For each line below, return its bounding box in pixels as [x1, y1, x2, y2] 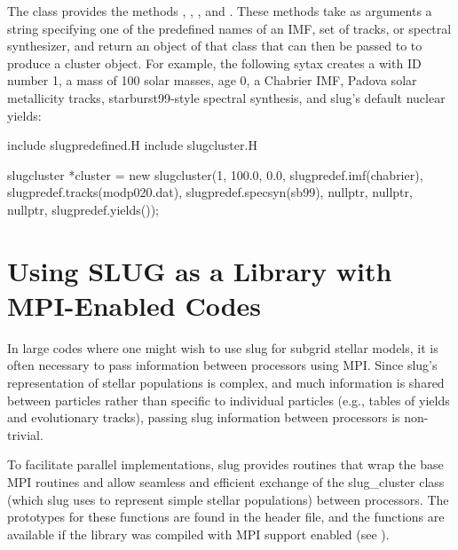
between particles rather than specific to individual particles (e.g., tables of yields [7, 390, 450, 409]
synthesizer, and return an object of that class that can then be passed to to [7, 36, 422, 55]
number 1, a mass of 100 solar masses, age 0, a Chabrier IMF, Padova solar [7, 71, 417, 90]
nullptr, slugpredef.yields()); [7, 200, 160, 218]
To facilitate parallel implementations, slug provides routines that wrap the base [7, 455, 444, 474]
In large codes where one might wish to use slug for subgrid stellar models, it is [7, 338, 438, 357]
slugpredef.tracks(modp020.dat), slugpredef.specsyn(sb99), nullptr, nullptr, [7, 183, 413, 201]
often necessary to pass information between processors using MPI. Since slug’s [7, 356, 438, 374]
